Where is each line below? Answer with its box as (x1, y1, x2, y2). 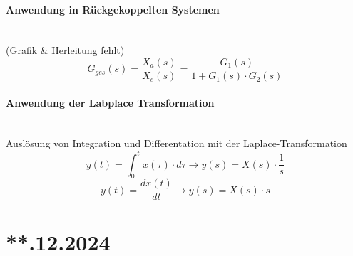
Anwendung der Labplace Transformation (6, 95, 215, 110)
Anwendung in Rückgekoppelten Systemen (6, 1, 220, 16)
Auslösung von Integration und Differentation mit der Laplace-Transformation (6, 136, 347, 151)
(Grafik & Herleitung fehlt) (6, 43, 125, 58)
